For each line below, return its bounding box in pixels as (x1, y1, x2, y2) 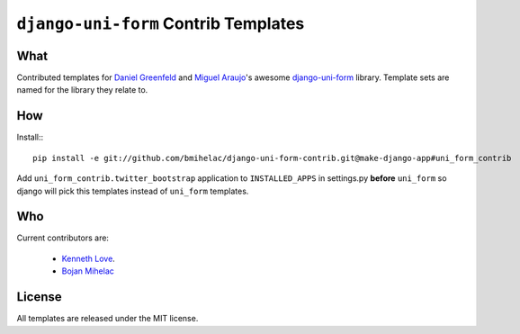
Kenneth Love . (61, 253, 116, 264)
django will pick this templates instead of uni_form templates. (16, 185, 249, 196)
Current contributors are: (16, 232, 110, 243)
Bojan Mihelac (61, 266, 114, 276)
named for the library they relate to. (16, 85, 148, 95)
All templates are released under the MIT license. (16, 313, 199, 324)
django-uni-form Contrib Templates (16, 14, 305, 33)
